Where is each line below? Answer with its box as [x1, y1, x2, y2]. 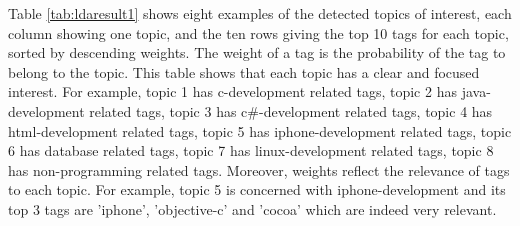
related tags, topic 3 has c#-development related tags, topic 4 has [89, 100, 493, 121]
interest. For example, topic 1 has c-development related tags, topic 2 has [8, 81, 457, 102]
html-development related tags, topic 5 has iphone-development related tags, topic [8, 120, 512, 141]
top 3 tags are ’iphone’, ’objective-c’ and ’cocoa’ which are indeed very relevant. [8, 198, 497, 219]
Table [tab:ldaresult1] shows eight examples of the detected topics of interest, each [8, 3, 512, 23]
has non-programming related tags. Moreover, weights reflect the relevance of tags [8, 159, 510, 180]
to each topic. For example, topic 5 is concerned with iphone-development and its [8, 179, 506, 200]
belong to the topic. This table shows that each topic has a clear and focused [8, 61, 480, 82]
